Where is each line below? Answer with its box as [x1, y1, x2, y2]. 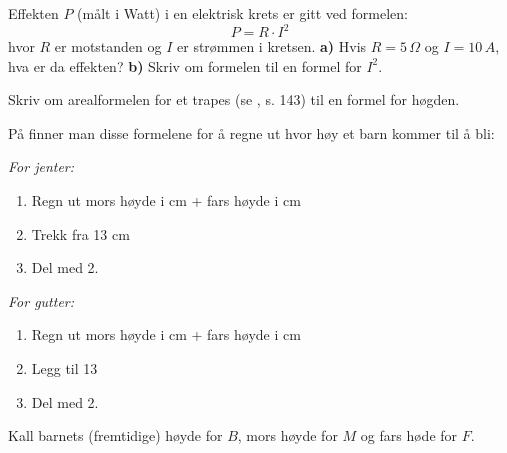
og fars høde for [360, 425, 458, 446]
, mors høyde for [237, 425, 338, 446]
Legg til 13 [31, 358, 98, 379]
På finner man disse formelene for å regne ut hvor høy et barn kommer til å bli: [8, 122, 495, 143]
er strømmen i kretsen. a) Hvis [177, 36, 367, 57]
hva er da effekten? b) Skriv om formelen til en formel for [8, 55, 362, 76]
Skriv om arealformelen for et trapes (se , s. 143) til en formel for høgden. [8, 89, 460, 110]
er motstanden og [54, 36, 162, 57]
